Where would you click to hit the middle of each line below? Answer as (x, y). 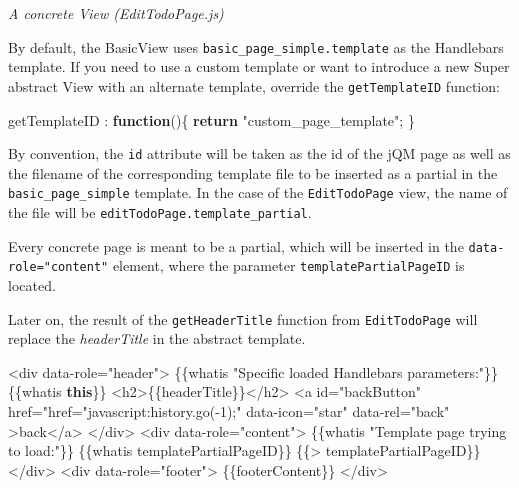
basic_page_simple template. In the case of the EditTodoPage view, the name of (258, 192)
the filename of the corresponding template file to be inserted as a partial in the (253, 172)
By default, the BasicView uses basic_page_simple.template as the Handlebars (256, 46)
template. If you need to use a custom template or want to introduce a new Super (259, 66)
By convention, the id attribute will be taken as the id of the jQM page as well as (259, 153)
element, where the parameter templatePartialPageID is (288, 265)
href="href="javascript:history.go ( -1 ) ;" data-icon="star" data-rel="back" (229, 411)
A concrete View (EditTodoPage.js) (116, 13)
